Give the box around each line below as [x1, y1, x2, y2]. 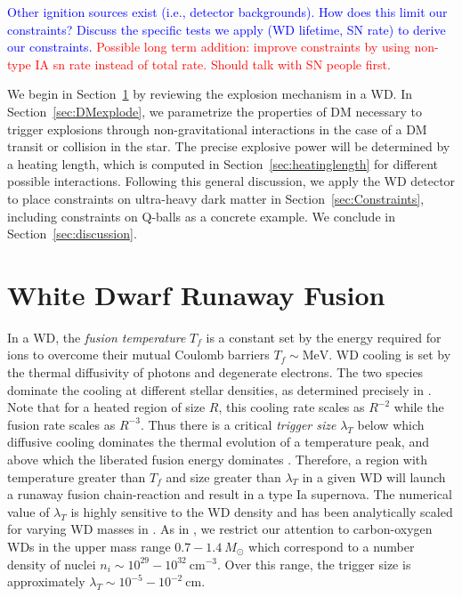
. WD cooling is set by [328, 345, 451, 364]
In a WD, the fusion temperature [7, 327, 186, 346]
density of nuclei [7, 554, 96, 573]
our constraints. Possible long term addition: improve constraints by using [7, 37, 410, 56]
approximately [7, 572, 85, 591]
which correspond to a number [248, 536, 415, 555]
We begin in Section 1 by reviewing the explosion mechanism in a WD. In [7, 85, 413, 103]
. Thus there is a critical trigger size [140, 415, 336, 433]
